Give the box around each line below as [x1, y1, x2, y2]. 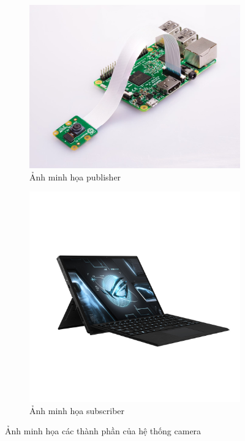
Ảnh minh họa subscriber [29, 404, 125, 417]
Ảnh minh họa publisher [29, 170, 121, 183]
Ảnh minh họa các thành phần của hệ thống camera [5, 424, 202, 437]
